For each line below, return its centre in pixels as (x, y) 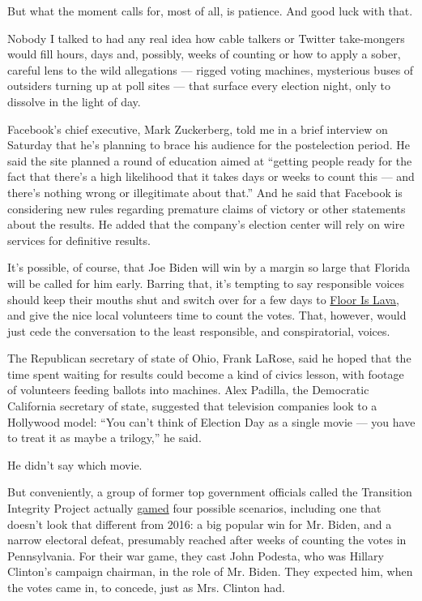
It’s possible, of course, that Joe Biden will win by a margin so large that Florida (209, 267)
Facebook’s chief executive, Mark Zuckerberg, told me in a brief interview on (198, 129)
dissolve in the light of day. (74, 101)
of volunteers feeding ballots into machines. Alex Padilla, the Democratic (188, 390)
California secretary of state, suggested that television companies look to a (192, 406)
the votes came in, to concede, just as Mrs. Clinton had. (146, 587)
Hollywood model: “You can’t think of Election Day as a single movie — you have (211, 421)
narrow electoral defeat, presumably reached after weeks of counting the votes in (207, 540)
